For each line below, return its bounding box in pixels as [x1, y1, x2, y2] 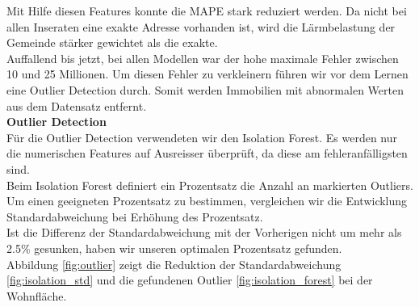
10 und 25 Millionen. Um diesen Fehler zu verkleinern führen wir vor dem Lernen [6, 65, 409, 82]
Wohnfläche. [6, 287, 67, 304]
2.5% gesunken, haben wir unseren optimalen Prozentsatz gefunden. [6, 239, 342, 256]
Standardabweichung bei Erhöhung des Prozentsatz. [6, 208, 263, 225]
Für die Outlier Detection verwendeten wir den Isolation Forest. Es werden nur [6, 128, 397, 145]
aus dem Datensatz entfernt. [6, 97, 147, 114]
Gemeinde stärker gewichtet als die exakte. [6, 34, 218, 51]
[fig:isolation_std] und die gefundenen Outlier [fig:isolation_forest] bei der [6, 271, 373, 288]
